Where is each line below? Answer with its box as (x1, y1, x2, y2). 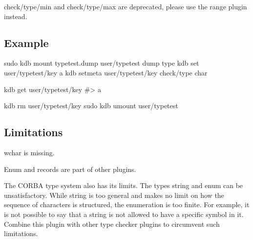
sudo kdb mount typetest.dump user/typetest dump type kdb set (4, 58, 199, 68)
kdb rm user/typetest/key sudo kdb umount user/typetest (4, 100, 178, 111)
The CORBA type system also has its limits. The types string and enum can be (4, 180, 243, 191)
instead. (4, 11, 27, 21)
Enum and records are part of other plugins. (4, 164, 136, 174)
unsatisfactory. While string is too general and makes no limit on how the (4, 190, 224, 200)
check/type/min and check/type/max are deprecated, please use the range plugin (4, 1, 247, 11)
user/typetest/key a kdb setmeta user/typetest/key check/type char (4, 67, 208, 77)
